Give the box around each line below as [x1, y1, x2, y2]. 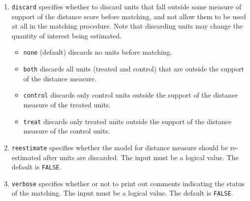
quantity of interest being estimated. [11, 30, 122, 40]
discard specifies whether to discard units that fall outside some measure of [11, 1, 242, 11]
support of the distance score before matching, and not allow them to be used [11, 11, 246, 21]
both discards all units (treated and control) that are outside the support [23, 64, 245, 74]
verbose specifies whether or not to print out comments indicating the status [11, 178, 245, 188]
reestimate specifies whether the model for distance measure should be [11, 142, 228, 152]
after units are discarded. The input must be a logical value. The [43, 152, 239, 162]
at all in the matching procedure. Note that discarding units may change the [11, 21, 243, 31]
